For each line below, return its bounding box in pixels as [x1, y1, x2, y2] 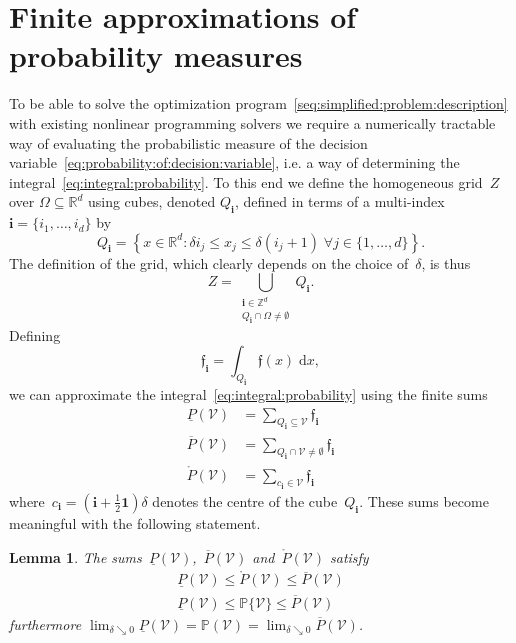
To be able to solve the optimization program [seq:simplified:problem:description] [9, 93, 508, 114]
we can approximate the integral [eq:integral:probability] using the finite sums [9, 383, 488, 404]
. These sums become [359, 490, 489, 511]
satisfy [329, 546, 369, 567]
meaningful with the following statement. [9, 512, 261, 533]
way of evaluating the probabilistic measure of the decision [9, 132, 368, 153]
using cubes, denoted [87, 191, 216, 212]
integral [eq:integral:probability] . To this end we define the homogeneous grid [9, 171, 483, 192]
